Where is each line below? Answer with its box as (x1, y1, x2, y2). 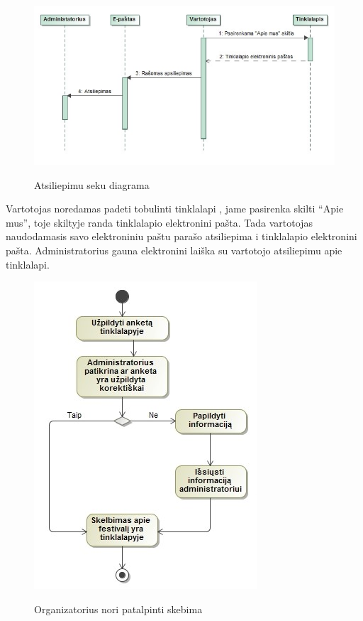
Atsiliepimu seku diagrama (34, 177, 150, 192)
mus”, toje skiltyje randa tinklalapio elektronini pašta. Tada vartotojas (6, 215, 313, 229)
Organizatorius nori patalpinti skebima (34, 601, 203, 616)
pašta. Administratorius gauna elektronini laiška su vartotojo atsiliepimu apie (6, 243, 342, 257)
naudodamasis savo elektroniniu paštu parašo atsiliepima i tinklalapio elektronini (6, 229, 357, 244)
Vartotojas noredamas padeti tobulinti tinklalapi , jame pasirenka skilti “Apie (6, 201, 344, 216)
